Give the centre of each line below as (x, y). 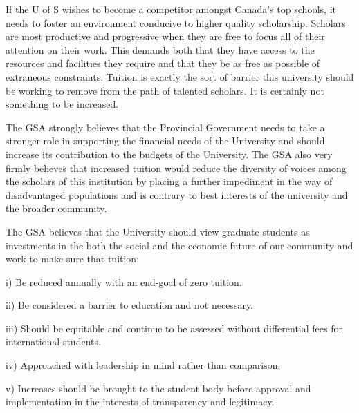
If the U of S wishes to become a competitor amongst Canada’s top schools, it (171, 9)
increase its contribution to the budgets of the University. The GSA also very (169, 154)
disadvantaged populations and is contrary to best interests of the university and (177, 194)
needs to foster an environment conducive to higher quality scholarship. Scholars (176, 22)
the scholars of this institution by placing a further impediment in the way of (169, 181)
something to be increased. (62, 104)
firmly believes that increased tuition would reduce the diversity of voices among (176, 167)
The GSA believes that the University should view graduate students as (158, 231)
